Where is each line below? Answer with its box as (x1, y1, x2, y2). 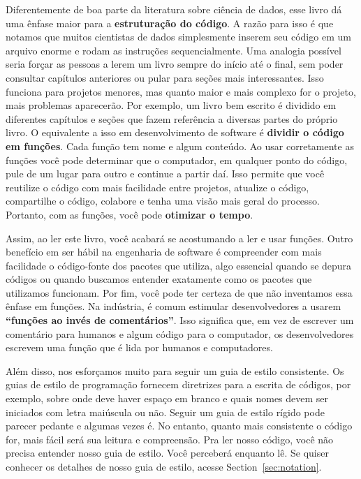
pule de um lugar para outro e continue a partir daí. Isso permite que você (6, 166, 325, 181)
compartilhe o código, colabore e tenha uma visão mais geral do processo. (6, 193, 320, 208)
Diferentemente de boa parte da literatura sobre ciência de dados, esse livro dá (6, 2, 342, 16)
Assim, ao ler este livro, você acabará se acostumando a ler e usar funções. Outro (6, 230, 353, 245)
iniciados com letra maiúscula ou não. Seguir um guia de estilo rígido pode (6, 404, 325, 419)
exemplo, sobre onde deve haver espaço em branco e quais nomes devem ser (6, 391, 329, 406)
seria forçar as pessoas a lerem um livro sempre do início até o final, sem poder (6, 57, 344, 71)
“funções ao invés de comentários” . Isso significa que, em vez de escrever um (6, 313, 354, 327)
